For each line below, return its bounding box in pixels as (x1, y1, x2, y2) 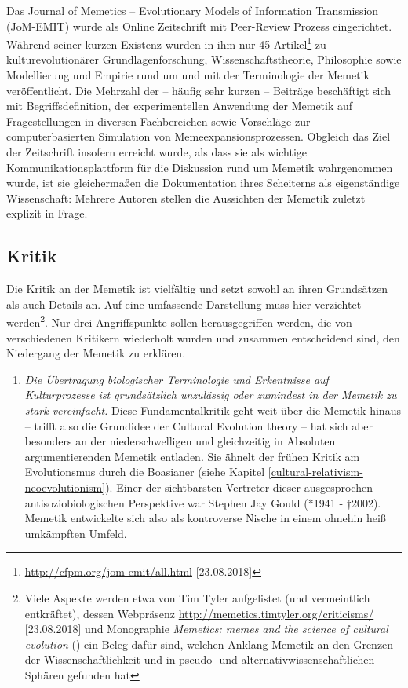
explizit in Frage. (6, 205, 88, 221)
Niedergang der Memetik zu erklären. (6, 345, 186, 361)
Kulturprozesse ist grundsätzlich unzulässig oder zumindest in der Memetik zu (24, 386, 397, 403)
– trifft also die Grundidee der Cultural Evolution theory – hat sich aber (24, 417, 373, 434)
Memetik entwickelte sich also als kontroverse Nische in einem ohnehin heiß (24, 510, 386, 526)
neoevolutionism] (24, 478, 106, 495)
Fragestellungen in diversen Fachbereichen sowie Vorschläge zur (6, 112, 311, 129)
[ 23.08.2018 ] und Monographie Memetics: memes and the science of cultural (24, 620, 388, 637)
